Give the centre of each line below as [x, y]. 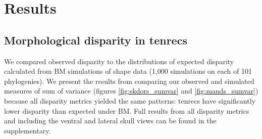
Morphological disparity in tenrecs [96, 40]
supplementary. [28, 130]
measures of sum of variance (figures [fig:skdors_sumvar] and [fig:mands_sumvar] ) [131, 91]
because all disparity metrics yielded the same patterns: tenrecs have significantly [130, 100]
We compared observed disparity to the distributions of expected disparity [119, 61]
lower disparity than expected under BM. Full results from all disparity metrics [127, 110]
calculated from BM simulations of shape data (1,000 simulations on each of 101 [128, 71]
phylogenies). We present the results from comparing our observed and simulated [129, 81]
